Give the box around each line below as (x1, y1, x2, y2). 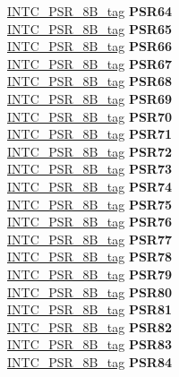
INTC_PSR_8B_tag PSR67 (7, 54, 173, 73)
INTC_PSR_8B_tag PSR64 (7, 2, 173, 20)
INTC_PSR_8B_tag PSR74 (7, 176, 173, 195)
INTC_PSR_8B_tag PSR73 (7, 159, 173, 178)
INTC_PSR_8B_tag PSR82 (7, 317, 173, 336)
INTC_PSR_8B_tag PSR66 (7, 37, 173, 56)
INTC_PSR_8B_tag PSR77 (7, 229, 173, 248)
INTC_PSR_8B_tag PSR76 (7, 212, 173, 231)
